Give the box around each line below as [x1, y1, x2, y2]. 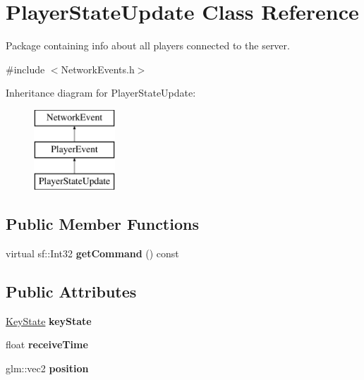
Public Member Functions [6, 213, 199, 235]
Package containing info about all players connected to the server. [6, 38, 290, 53]
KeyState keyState [6, 313, 92, 328]
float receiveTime [6, 337, 88, 352]
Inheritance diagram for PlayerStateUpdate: [6, 85, 196, 100]
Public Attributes [6, 281, 137, 302]
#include [6, 61, 45, 76]
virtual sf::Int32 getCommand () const [6, 246, 179, 261]
